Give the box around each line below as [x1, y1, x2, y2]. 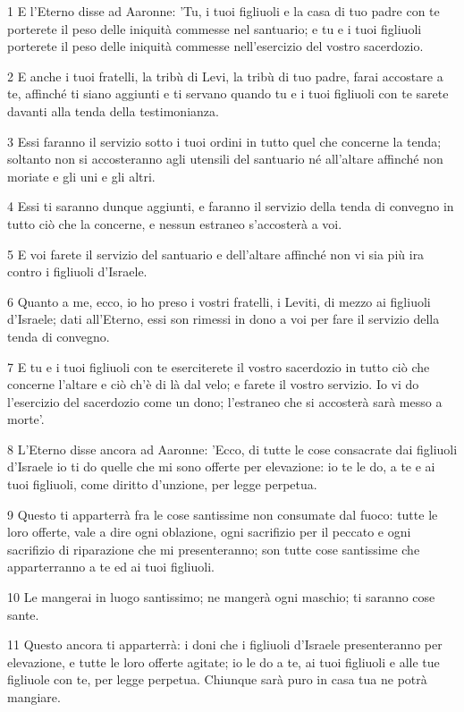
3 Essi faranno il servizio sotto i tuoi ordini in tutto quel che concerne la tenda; [7, 131, 442, 150]
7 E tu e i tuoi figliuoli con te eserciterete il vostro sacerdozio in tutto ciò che [7, 357, 430, 376]
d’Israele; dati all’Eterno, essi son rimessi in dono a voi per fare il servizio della [7, 309, 440, 328]
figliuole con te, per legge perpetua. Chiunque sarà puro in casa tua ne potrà [7, 670, 427, 689]
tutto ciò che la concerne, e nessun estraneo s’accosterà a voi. [7, 214, 342, 233]
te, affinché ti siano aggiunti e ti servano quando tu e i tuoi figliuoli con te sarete [7, 84, 449, 103]
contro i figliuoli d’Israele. [7, 262, 148, 281]
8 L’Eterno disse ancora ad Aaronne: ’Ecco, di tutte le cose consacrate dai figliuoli [7, 439, 458, 458]
